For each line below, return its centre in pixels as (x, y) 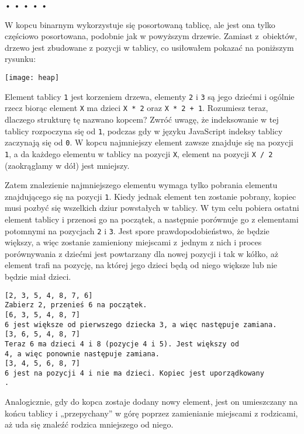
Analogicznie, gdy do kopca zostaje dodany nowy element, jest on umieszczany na (151, 402)
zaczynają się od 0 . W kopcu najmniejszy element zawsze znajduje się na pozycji (149, 142)
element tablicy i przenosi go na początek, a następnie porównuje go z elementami (152, 219)
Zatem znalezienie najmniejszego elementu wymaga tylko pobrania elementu (141, 185)
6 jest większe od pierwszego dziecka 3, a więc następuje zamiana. (141, 324)
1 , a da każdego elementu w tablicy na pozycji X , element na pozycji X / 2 (139, 153)
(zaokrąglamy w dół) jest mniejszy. (67, 165)
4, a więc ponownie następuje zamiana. (82, 354)
